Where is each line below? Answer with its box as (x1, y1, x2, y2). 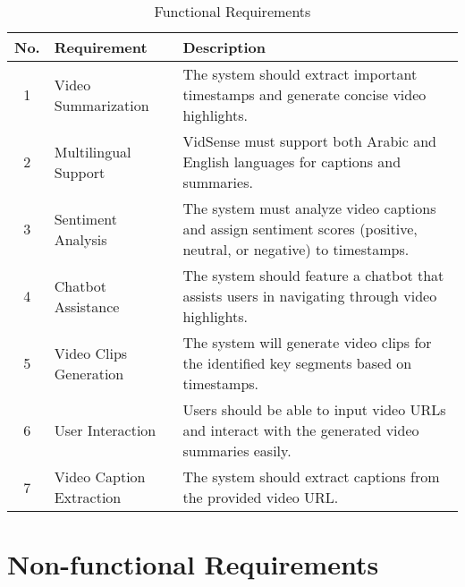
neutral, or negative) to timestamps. (182, 239, 410, 259)
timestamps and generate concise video (182, 84, 427, 105)
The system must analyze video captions (182, 198, 436, 218)
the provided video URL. (182, 487, 339, 507)
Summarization (54, 94, 149, 115)
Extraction (54, 487, 122, 507)
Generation (54, 362, 124, 384)
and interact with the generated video (182, 420, 419, 440)
